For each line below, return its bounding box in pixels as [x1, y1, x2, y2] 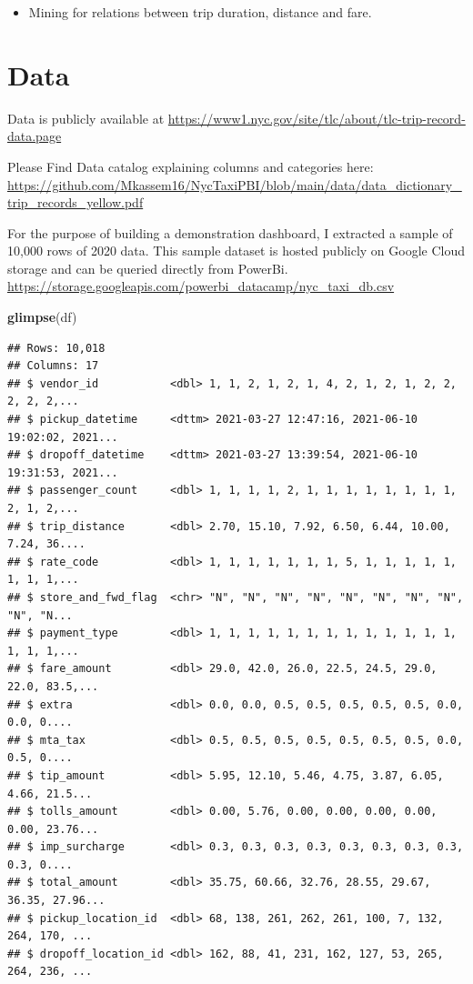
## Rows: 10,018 [7, 341, 106, 355]
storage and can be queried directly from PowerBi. [7, 258, 288, 277]
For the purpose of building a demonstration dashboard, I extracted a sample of [7, 223, 453, 242]
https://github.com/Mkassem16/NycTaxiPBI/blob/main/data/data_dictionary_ [7, 175, 462, 194]
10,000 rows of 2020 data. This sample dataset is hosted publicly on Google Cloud [7, 241, 466, 260]
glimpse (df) [7, 307, 77, 326]
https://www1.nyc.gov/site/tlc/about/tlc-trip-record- [167, 108, 466, 127]
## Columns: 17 [7, 359, 99, 373]
